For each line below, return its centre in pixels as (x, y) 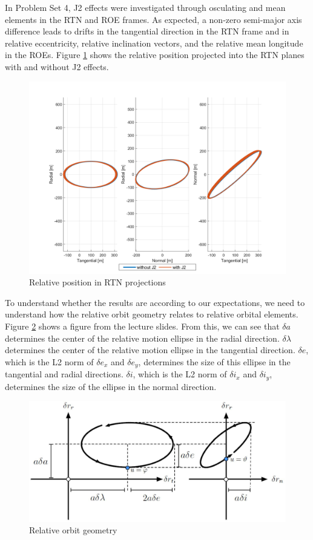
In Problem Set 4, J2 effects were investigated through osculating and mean (145, 7)
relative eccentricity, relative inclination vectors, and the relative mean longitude (154, 43)
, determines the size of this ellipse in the (214, 361)
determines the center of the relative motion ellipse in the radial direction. (142, 338)
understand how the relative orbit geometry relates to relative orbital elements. (152, 314)
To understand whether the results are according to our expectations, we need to (155, 302)
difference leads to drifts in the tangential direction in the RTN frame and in (147, 31)
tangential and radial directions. (64, 374)
